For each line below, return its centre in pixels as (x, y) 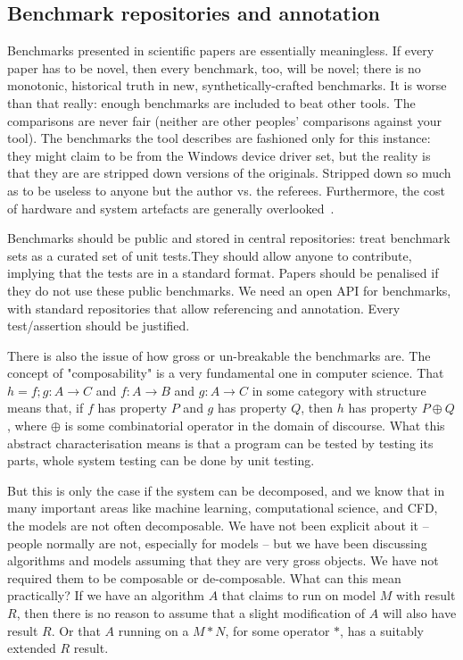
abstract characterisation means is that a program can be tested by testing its (220, 443)
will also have (419, 613)
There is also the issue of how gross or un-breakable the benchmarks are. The (219, 355)
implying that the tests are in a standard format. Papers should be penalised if (223, 273)
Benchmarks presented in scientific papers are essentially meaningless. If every (221, 50)
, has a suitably (382, 630)
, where (27, 426)
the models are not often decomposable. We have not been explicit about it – (218, 526)
